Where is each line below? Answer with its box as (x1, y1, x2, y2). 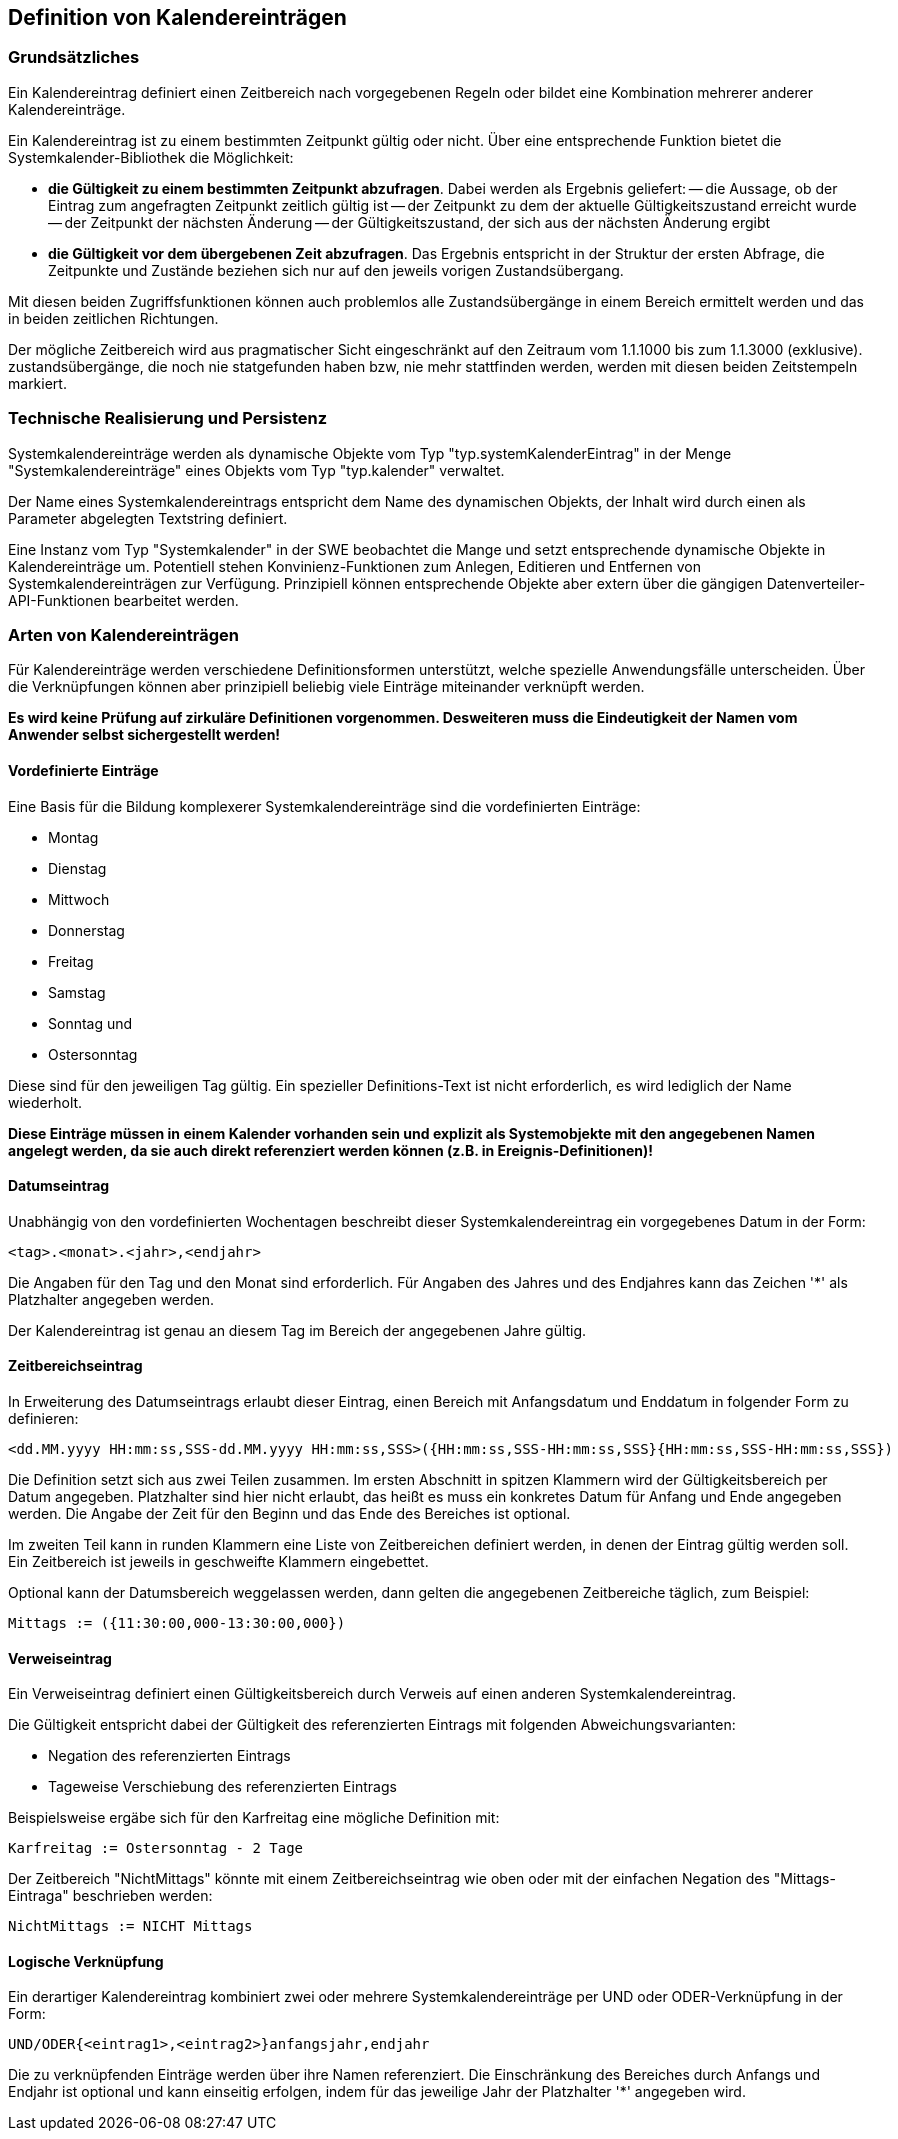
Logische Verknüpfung (8, 1952, 164, 1970)
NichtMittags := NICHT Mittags (8, 1918, 253, 1935)
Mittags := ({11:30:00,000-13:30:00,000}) (8, 1614, 346, 1631)
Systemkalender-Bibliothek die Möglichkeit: (8, 148, 294, 166)
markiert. (8, 374, 67, 392)
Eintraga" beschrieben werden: (8, 1887, 213, 1905)
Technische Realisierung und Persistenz (8, 408, 328, 429)
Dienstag (48, 859, 107, 877)
